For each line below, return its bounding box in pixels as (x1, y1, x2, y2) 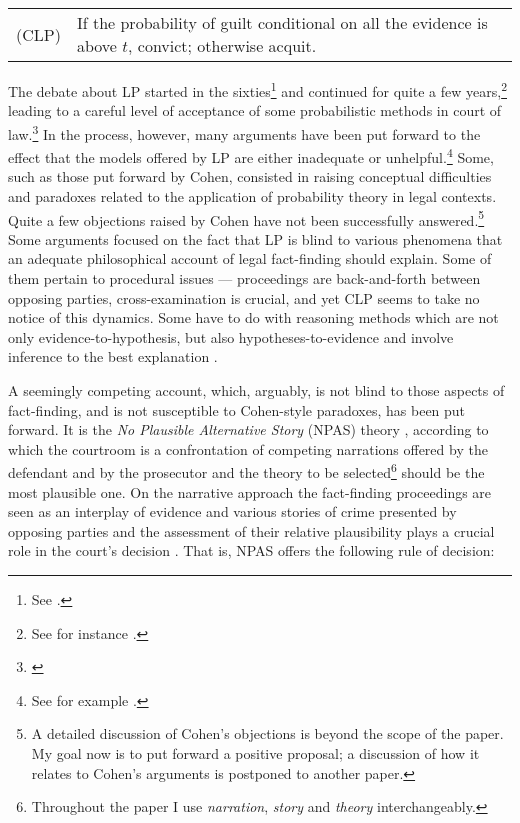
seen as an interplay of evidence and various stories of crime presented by (8, 501, 457, 522)
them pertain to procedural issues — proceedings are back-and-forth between (8, 267, 481, 288)
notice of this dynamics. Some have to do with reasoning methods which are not (8, 307, 499, 328)
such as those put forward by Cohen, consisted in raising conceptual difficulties (8, 166, 492, 187)
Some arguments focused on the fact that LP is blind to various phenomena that (8, 228, 503, 249)
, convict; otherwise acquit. (128, 34, 317, 57)
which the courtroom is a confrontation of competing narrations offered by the (8, 438, 488, 459)
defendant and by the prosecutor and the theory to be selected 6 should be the (8, 459, 485, 482)
